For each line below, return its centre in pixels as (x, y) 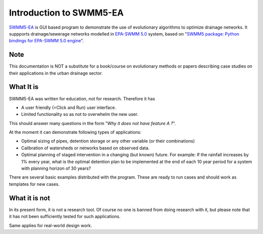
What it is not (30, 198)
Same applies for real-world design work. (50, 225)
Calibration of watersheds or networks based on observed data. (85, 148)
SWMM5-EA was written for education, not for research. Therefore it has (82, 99)
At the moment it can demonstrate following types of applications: (75, 132)
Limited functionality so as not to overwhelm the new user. (80, 114)
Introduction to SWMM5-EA (66, 13)
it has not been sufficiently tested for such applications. (65, 216)
